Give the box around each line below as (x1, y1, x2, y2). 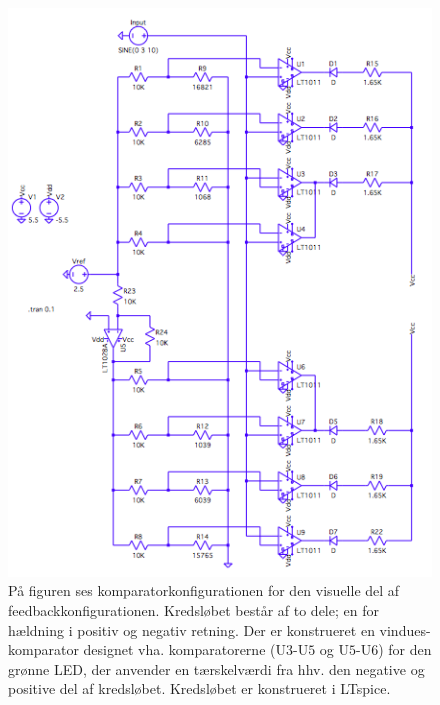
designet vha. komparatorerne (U (83, 639, 286, 660)
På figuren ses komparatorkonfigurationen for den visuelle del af (8, 580, 400, 601)
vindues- (379, 619, 431, 640)
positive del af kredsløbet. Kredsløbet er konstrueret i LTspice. (8, 678, 391, 699)
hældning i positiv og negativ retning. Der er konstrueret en (8, 619, 375, 640)
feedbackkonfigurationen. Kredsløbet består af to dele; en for (8, 600, 379, 621)
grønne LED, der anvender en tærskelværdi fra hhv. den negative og (8, 658, 425, 679)
